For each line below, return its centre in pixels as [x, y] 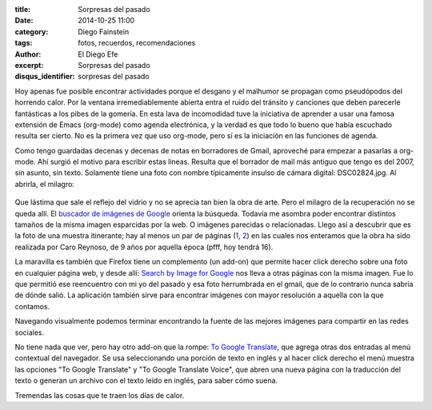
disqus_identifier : [45, 77]
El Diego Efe [98, 54]
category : [32, 31]
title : [23, 9]
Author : [28, 54]
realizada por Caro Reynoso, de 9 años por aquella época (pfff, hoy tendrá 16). [144, 247]
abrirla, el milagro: [45, 184]
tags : [24, 43]
